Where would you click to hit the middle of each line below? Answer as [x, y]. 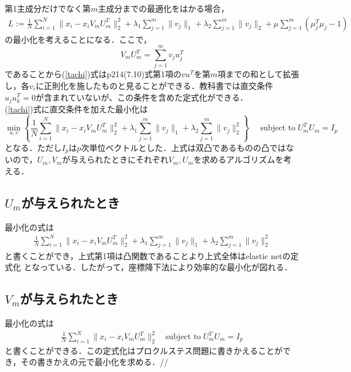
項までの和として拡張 [258, 74]
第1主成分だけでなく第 [48, 8]
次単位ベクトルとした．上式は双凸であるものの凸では [183, 147]
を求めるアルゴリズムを [238, 159]
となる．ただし [33, 147]
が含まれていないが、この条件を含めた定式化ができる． [142, 97]
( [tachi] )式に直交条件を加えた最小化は [76, 108]
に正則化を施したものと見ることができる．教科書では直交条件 [154, 85]
